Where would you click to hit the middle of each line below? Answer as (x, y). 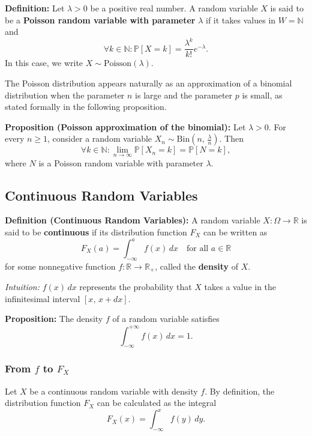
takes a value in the (240, 287)
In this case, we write (44, 63)
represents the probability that (136, 287)
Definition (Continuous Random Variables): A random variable (133, 220)
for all (197, 249)
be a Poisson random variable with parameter (100, 20)
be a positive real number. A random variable (174, 8)
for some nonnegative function (60, 266)
